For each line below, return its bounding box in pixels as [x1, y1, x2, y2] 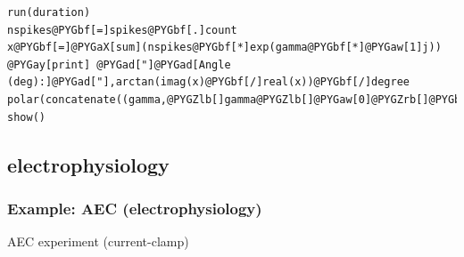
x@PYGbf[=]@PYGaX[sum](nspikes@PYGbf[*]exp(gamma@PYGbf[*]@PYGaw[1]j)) [7, 41, 442, 54]
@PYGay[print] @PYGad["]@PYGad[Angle [7, 58, 231, 71]
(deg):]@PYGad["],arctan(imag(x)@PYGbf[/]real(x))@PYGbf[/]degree [7, 76, 410, 89]
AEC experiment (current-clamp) [7, 232, 189, 251]
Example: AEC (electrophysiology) [7, 197, 262, 219]
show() [7, 110, 46, 124]
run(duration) [7, 6, 91, 19]
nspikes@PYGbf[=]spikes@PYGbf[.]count [7, 23, 237, 36]
